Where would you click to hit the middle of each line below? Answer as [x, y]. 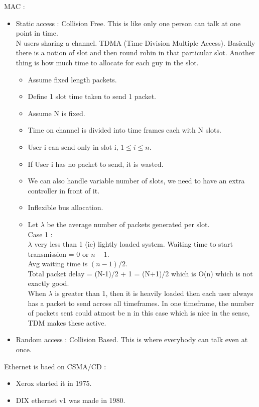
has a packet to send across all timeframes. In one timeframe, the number [141, 303]
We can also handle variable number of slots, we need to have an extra [136, 181]
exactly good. [48, 283]
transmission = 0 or [58, 253]
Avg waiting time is [58, 264]
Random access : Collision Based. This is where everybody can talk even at [132, 339]
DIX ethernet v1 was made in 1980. [71, 400]
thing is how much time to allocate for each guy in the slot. [107, 62]
